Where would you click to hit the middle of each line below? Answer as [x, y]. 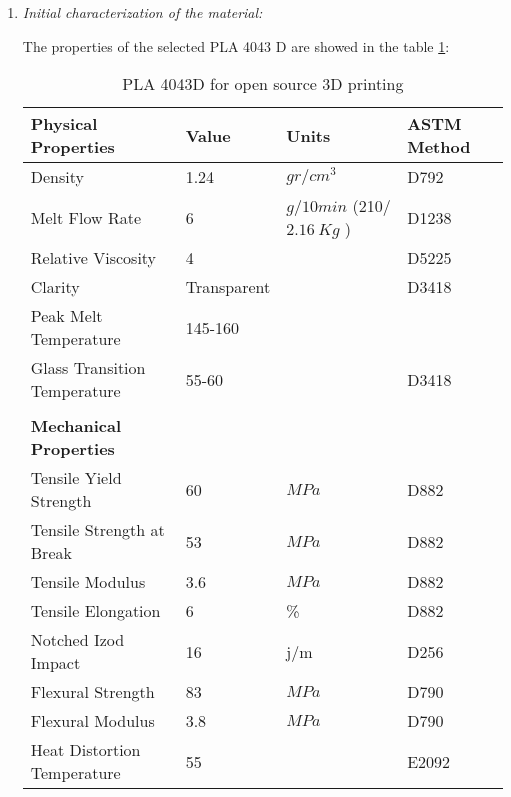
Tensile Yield [76, 478]
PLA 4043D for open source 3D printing [263, 84]
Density [57, 177]
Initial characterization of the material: [142, 12]
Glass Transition [88, 368]
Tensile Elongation [95, 611]
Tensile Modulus [88, 582]
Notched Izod [77, 640]
